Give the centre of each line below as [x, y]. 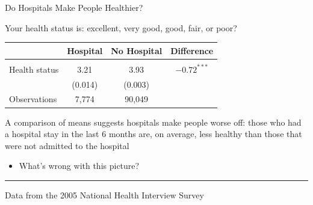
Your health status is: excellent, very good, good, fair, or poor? [121, 27]
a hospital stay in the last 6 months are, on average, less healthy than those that [153, 134]
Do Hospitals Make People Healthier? [74, 7]
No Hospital [137, 50]
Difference [192, 50]
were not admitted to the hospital [67, 145]
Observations [33, 99]
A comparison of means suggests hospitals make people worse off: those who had [153, 122]
